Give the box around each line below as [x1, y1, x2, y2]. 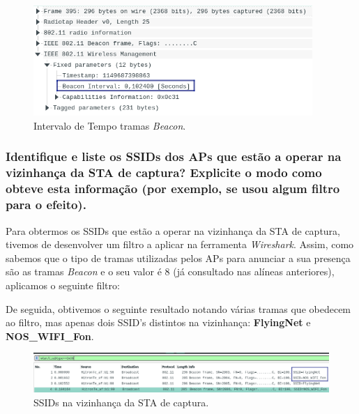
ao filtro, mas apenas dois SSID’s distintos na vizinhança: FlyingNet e [6, 315, 311, 330]
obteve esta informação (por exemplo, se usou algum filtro [6, 180, 340, 197]
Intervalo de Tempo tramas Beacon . [33, 118, 186, 132]
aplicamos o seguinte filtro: [6, 277, 120, 292]
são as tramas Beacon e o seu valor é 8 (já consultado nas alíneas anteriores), [6, 264, 335, 279]
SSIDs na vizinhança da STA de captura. [33, 394, 209, 409]
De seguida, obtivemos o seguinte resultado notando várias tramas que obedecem [6, 301, 351, 316]
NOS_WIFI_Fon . [6, 328, 94, 343]
